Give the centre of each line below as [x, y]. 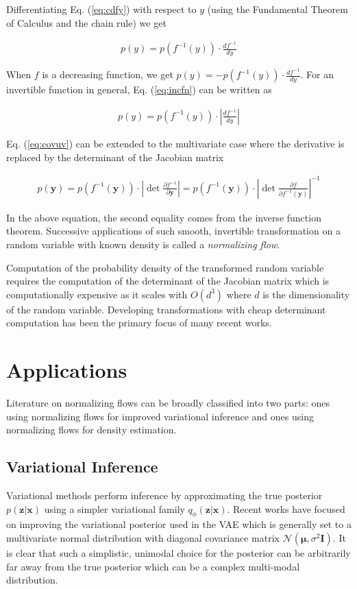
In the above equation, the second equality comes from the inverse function [164, 217]
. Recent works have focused [286, 508]
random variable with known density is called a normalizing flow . [143, 244]
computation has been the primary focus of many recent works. [139, 323]
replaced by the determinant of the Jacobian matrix [115, 157]
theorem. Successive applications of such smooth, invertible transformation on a [173, 231]
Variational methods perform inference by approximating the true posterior [164, 495]
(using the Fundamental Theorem [278, 9]
